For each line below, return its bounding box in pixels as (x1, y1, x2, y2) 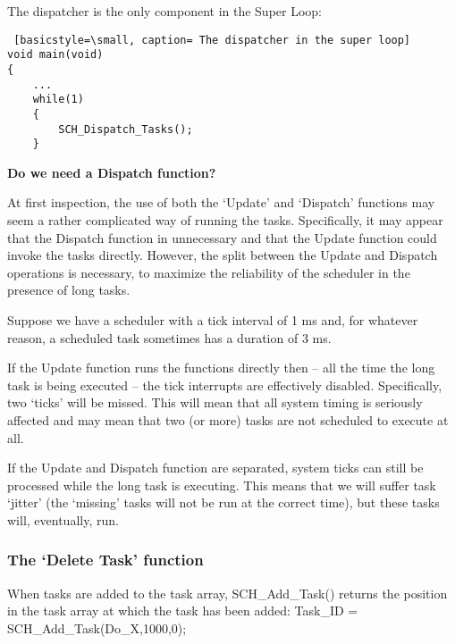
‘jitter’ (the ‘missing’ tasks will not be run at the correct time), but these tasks (7, 493, 440, 512)
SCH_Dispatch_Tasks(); (58, 122, 193, 136)
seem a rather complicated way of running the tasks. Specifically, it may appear (7, 211, 443, 230)
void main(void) (7, 48, 104, 62)
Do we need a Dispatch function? (7, 163, 216, 181)
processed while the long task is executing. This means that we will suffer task (7, 475, 436, 494)
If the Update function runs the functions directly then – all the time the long (7, 358, 435, 377)
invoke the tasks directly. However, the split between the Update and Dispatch (7, 246, 438, 264)
